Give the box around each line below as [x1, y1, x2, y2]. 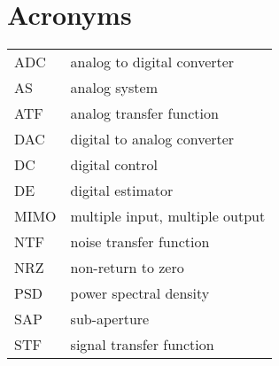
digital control [70, 154, 158, 175]
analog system [70, 77, 158, 98]
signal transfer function [70, 334, 214, 355]
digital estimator [70, 180, 174, 201]
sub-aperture [70, 308, 150, 330]
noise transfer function [70, 231, 210, 253]
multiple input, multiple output [70, 206, 266, 227]
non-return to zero [70, 257, 184, 278]
